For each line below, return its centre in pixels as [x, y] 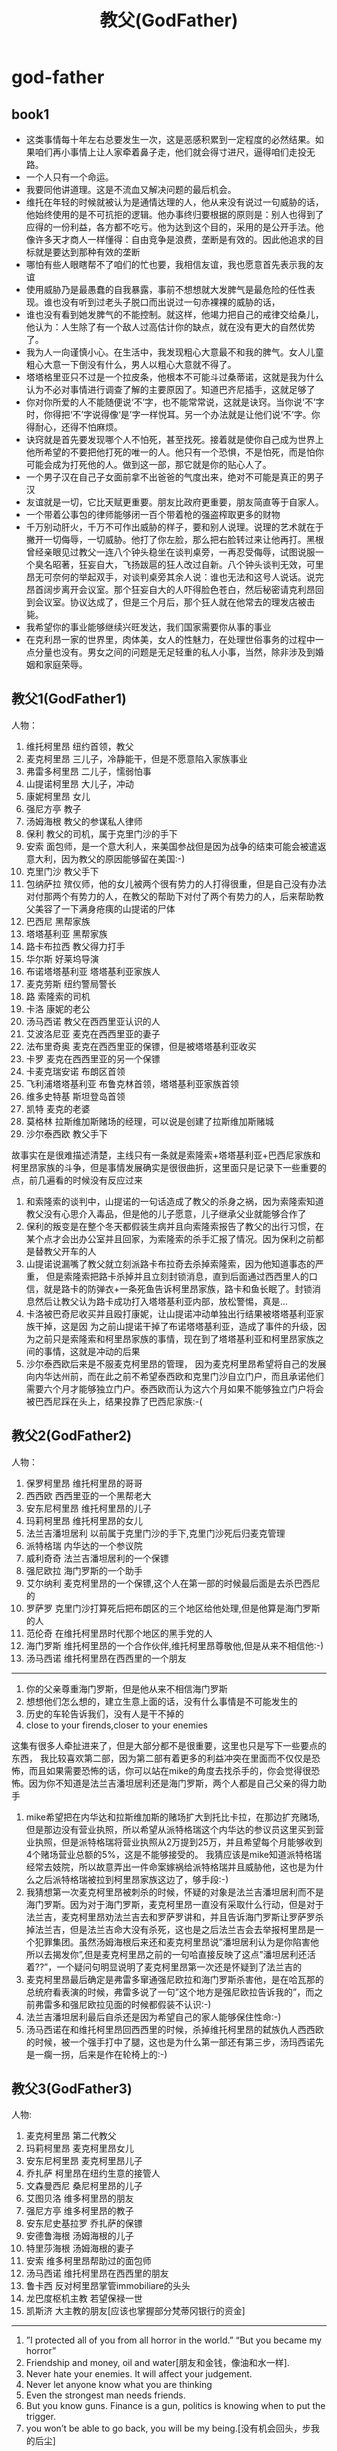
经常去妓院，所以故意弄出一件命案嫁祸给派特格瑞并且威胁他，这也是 [166, 1867]
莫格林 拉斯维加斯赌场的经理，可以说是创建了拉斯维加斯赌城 [149, 1121]
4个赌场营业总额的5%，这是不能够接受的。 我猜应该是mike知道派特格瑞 [174, 1854]
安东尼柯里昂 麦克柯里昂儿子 [84, 2161]
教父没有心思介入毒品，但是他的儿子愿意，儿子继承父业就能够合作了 [166, 1213]
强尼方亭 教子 [53, 808]
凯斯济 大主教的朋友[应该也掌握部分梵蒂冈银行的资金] [135, 2311]
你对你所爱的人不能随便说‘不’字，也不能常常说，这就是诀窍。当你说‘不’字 [175, 402]
